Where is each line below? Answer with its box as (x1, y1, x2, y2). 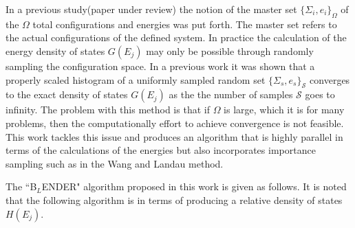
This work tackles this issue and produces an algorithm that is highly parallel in (6, 129, 343, 144)
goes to (305, 87, 335, 102)
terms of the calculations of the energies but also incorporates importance (6, 143, 316, 157)
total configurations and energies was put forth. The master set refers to (32, 16, 337, 31)
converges (310, 72, 350, 87)
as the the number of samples (169, 87, 293, 102)
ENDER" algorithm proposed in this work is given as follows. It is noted (41, 179, 347, 194)
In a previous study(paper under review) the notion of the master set (6, 2, 297, 16)
